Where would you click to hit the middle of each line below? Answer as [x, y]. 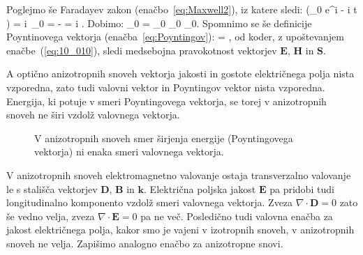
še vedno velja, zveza [51, 216]
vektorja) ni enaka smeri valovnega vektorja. [129, 152]
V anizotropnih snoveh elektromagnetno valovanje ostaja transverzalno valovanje [179, 175]
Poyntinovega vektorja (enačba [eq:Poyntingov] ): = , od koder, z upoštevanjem [175, 37]
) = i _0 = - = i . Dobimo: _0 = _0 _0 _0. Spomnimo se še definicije [159, 23]
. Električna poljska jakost [200, 188]
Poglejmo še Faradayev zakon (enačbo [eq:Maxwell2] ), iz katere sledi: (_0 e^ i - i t [182, 9]
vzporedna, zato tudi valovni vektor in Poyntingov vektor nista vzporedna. [166, 87]
